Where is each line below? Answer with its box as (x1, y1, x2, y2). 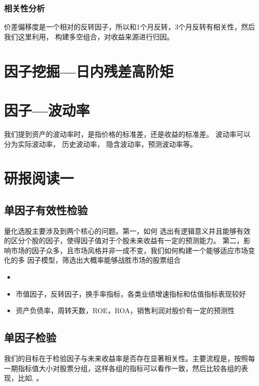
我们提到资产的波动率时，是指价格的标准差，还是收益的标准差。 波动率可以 (4, 128, 251, 139)
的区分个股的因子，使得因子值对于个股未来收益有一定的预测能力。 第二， (4, 235, 244, 246)
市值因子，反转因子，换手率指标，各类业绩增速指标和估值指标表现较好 (15, 288, 246, 299)
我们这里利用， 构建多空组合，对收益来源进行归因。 (4, 31, 174, 41)
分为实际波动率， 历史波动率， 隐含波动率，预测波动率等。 (4, 138, 197, 149)
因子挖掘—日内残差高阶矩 (4, 60, 174, 81)
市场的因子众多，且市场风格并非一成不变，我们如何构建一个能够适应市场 (10, 245, 248, 255)
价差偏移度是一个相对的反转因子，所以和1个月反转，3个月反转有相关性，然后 (4, 21, 255, 32)
